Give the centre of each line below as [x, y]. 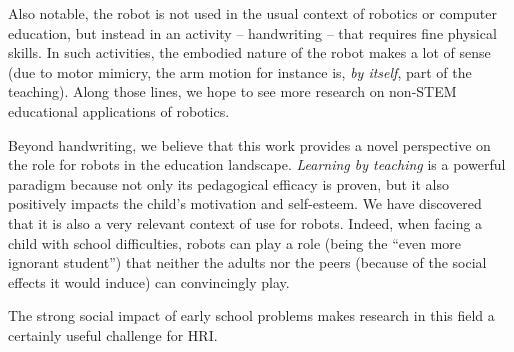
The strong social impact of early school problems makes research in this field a [251, 315]
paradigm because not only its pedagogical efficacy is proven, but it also [228, 183]
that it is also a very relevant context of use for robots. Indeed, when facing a [245, 222]
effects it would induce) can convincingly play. [149, 281]
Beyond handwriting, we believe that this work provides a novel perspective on [249, 144]
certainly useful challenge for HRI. [113, 334]
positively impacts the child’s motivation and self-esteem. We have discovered [245, 203]
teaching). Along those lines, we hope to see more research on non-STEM [232, 91]
